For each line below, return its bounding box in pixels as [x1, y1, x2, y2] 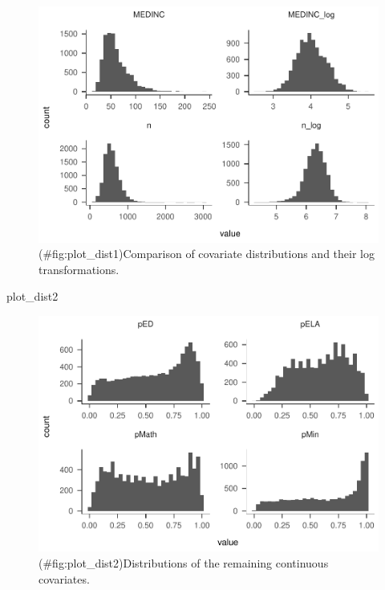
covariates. [38, 570, 90, 587]
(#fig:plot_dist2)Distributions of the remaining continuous [38, 555, 329, 572]
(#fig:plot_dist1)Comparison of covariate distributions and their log [38, 245, 375, 262]
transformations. [38, 260, 120, 277]
